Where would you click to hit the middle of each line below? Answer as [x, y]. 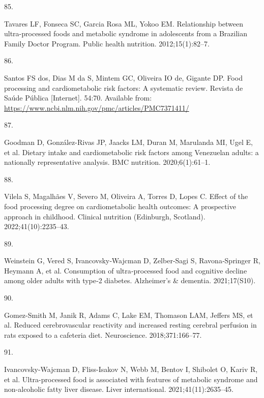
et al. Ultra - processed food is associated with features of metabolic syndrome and [131, 379]
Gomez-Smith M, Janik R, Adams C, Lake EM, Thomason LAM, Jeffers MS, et [129, 315]
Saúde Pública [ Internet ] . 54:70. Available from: [78, 98]
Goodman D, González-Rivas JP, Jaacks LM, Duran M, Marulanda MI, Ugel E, [128, 142]
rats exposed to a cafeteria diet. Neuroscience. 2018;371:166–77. [103, 334]
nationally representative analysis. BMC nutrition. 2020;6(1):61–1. [107, 162]
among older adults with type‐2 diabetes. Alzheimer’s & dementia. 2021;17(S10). [130, 280]
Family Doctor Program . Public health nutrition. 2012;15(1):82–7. [107, 43]
